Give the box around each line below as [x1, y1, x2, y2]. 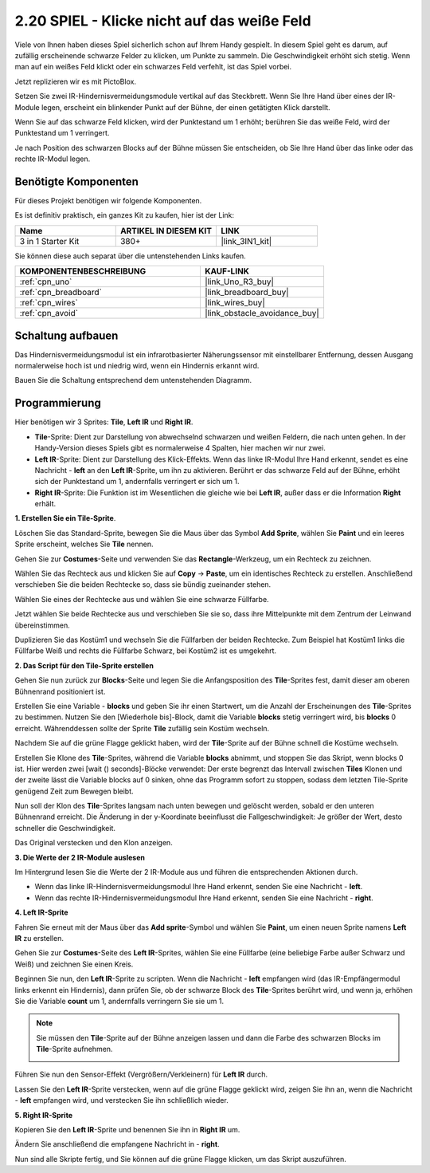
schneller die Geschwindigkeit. [14, 823, 115, 833]
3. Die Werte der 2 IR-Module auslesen [14, 852, 145, 862]
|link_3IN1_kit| [221, 235, 272, 246]
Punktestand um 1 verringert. [14, 128, 110, 138]
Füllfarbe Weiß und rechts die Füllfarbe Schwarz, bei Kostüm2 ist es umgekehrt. [14, 646, 277, 655]
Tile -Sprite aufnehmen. [36, 1045, 113, 1054]
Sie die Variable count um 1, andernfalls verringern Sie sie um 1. [14, 996, 225, 1006]
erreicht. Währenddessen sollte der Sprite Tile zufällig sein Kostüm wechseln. [14, 723, 270, 733]
